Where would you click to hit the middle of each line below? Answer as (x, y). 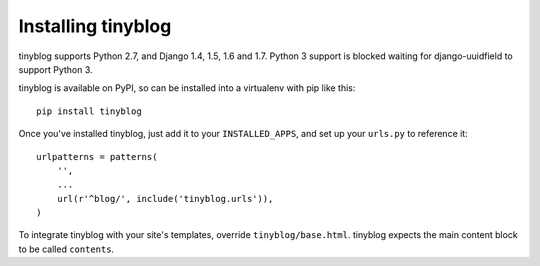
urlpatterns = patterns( (97, 156)
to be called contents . (66, 249)
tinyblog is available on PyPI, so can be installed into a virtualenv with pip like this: (187, 88)
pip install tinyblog (89, 111)
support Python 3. (56, 69)
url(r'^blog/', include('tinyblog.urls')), (165, 198)
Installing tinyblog (95, 26)
